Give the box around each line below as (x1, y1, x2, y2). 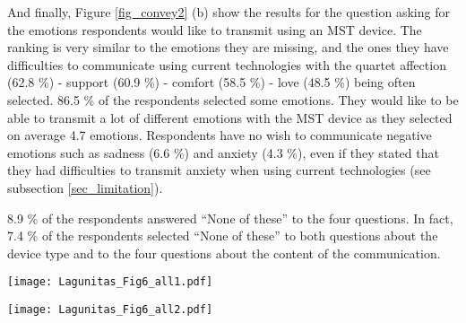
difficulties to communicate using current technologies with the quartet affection (7, 55, 446, 74)
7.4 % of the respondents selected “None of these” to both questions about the (7, 226, 438, 245)
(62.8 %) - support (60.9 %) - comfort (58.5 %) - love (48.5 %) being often (7, 73, 416, 92)
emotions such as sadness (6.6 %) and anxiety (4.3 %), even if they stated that (7, 143, 439, 161)
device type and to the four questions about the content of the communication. (7, 243, 441, 262)
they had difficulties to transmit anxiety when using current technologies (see (7, 161, 431, 179)
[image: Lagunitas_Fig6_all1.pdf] (7, 275, 213, 289)
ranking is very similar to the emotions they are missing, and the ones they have (7, 38, 449, 57)
